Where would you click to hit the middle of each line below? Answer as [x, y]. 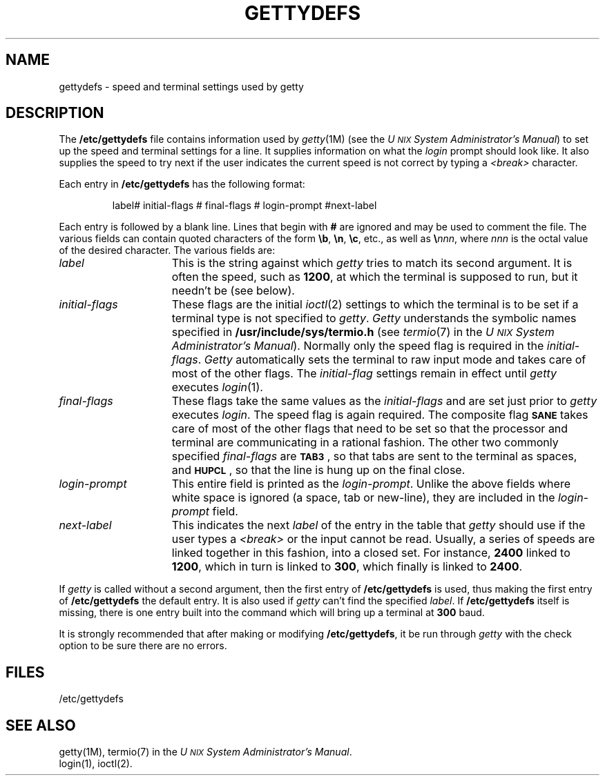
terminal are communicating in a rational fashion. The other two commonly [365, 443]
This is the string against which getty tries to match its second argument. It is [372, 263]
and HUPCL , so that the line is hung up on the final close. [318, 470]
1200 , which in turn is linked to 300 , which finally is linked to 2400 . [347, 567]
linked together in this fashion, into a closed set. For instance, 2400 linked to [371, 553]
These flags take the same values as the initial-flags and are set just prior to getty [384, 401]
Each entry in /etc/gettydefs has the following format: [182, 184]
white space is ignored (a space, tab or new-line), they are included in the [363, 498]
